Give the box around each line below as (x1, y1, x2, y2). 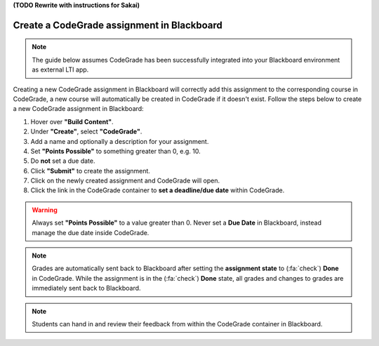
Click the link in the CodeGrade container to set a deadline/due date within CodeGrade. (30, 186, 285, 194)
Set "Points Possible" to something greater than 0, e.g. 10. (30, 147, 201, 155)
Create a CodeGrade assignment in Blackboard (13, 19, 222, 31)
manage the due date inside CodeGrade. (32, 228, 149, 237)
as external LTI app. (32, 65, 89, 74)
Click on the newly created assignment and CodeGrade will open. (30, 176, 220, 185)
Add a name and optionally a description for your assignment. (30, 137, 209, 145)
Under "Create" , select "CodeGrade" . (30, 127, 142, 136)
